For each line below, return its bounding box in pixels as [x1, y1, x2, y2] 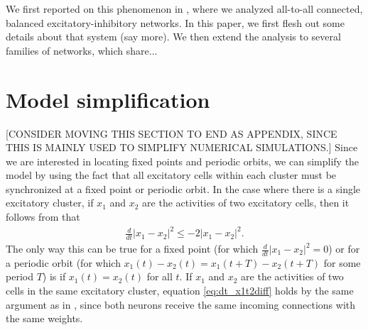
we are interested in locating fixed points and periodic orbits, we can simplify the [6, 153, 359, 168]
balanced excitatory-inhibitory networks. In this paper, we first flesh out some [6, 15, 345, 30]
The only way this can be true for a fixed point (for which [6, 241, 259, 256]
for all [146, 269, 173, 284]
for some [323, 255, 361, 270]
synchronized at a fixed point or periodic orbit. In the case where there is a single [6, 181, 361, 196]
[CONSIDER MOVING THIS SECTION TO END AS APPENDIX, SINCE [6, 126, 337, 141]
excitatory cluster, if [6, 195, 94, 210]
